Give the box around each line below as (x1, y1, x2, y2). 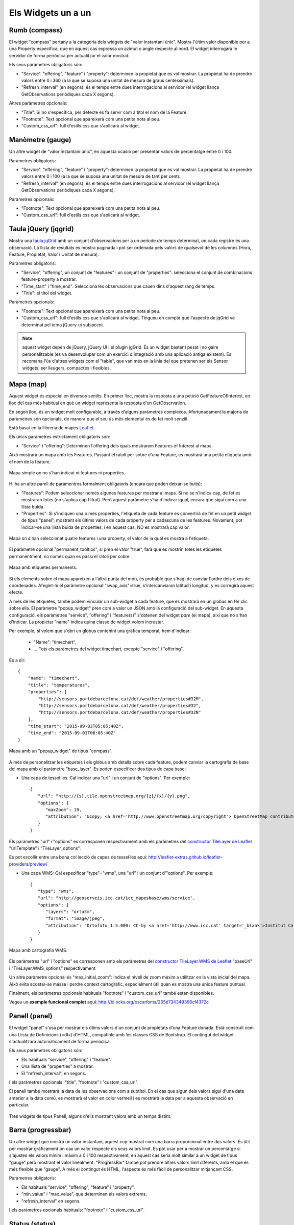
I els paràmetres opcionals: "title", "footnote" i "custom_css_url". (9, 1079, 139, 1085)
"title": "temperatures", (27, 682, 91, 688)
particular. (9, 1102, 29, 1108)
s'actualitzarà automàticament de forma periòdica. (9, 1039, 111, 1045)
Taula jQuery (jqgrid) (9, 225, 74, 233)
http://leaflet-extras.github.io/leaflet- (148, 854, 223, 860)
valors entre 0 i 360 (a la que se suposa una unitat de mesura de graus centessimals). (21, 77, 195, 83)
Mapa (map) (9, 380, 47, 389)
